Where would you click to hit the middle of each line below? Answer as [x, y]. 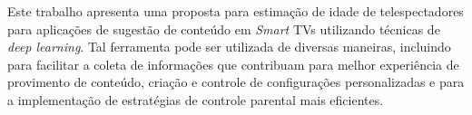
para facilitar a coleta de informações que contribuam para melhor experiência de [233, 64]
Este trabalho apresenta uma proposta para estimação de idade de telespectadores [236, 11]
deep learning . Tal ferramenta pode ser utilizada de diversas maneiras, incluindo [229, 47]
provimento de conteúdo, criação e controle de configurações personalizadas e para [236, 82]
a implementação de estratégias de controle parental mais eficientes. [196, 99]
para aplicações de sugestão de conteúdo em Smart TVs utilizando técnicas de [224, 29]
